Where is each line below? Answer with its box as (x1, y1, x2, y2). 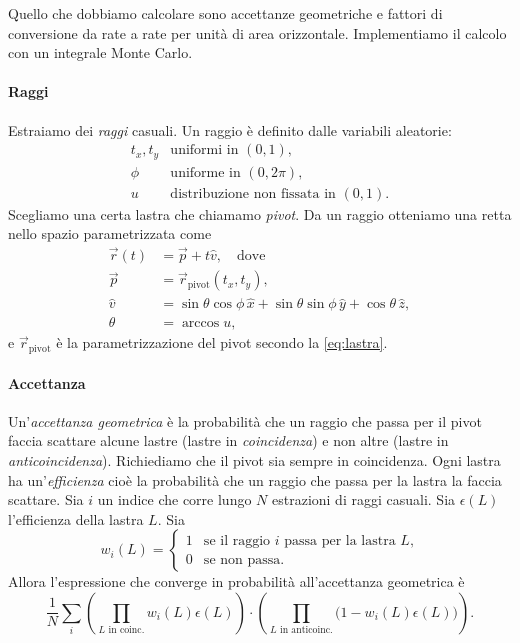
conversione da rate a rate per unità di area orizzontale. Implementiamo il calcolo (8, 22, 507, 43)
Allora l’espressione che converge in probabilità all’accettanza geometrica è (8, 571, 465, 592)
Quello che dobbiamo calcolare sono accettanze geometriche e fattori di (8, 3, 443, 23)
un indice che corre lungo (97, 489, 252, 510)
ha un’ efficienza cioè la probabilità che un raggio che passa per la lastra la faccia (8, 469, 502, 490)
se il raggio (203, 533, 271, 548)
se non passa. (203, 552, 285, 567)
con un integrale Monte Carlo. (8, 42, 193, 63)
